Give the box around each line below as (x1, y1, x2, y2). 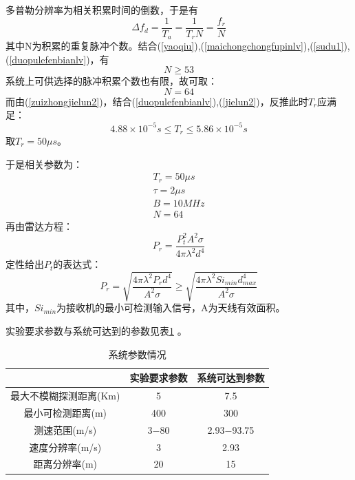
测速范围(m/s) (34, 422, 97, 437)
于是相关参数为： (6, 156, 83, 171)
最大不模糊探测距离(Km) (10, 388, 120, 403)
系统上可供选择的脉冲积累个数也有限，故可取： (6, 74, 217, 88)
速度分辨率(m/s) (29, 439, 102, 454)
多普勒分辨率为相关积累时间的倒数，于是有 (6, 3, 198, 17)
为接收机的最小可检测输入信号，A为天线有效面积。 (56, 300, 286, 315)
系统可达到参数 (197, 371, 265, 385)
